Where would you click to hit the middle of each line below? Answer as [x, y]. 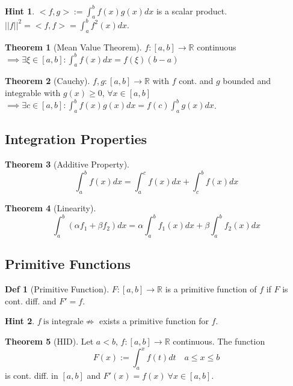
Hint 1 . [20, 11]
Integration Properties [76, 139]
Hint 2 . [20, 321]
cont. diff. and [31, 300]
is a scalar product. [192, 11]
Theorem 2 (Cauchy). [48, 81]
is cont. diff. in [32, 375]
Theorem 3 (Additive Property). [67, 164]
